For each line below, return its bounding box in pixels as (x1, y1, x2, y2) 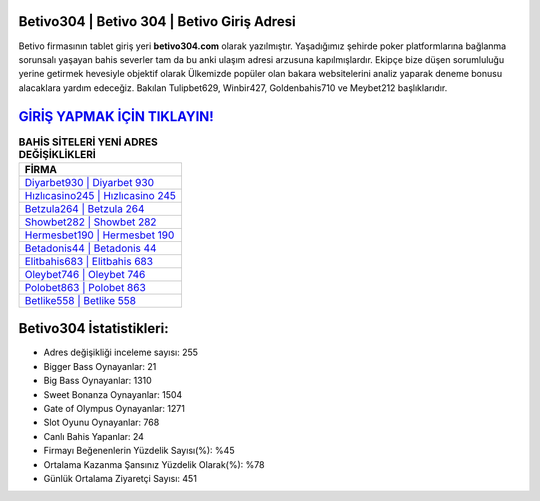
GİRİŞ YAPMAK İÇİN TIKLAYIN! (18, 108, 214, 125)
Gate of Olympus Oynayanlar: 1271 (43, 403, 185, 415)
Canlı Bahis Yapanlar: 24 (43, 430, 145, 442)
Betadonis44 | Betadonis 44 (24, 241, 157, 255)
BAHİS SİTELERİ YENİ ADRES (18, 135, 159, 149)
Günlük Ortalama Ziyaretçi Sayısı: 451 (43, 473, 197, 484)
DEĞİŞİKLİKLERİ (18, 147, 97, 161)
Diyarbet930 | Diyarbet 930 (24, 175, 155, 189)
